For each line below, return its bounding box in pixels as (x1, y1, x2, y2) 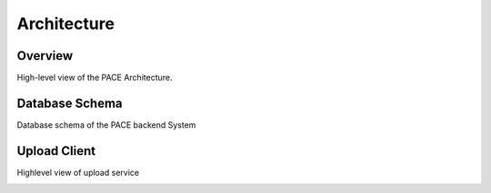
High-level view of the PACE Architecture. (16, 72, 173, 83)
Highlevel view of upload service (16, 167, 140, 178)
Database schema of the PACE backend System (16, 119, 196, 130)
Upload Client (16, 143, 95, 159)
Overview (16, 48, 74, 63)
